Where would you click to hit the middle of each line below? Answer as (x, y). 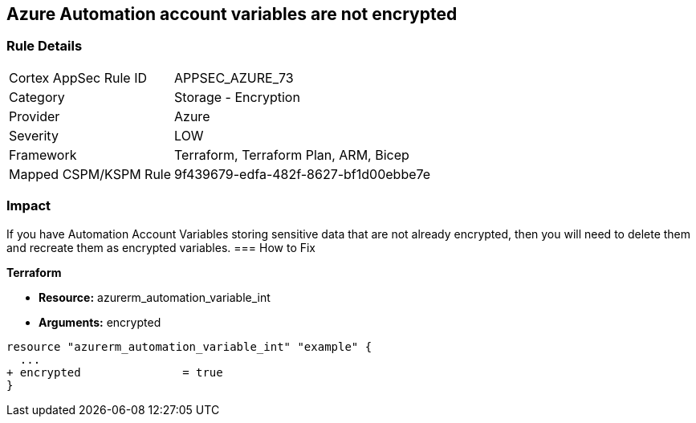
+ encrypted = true (115, 372)
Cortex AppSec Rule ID (78, 77)
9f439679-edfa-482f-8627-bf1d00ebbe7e (303, 174)
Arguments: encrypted (100, 322)
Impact (29, 206)
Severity (34, 135)
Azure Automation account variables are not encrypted (232, 14)
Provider (35, 116)
